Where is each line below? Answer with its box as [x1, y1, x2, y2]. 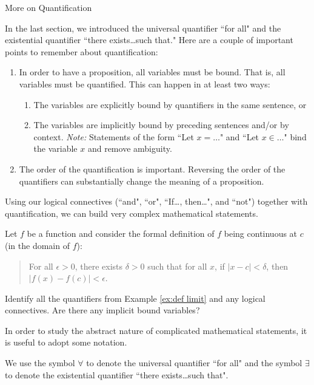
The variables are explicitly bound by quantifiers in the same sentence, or [33, 98, 307, 111]
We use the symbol [5, 356, 75, 369]
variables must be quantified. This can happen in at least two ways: [19, 77, 270, 90]
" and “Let [219, 130, 259, 143]
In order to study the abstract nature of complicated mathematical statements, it [5, 324, 307, 336]
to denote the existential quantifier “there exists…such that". [5, 368, 229, 381]
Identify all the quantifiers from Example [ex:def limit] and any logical [5, 291, 266, 304]
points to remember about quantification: [5, 45, 158, 58]
